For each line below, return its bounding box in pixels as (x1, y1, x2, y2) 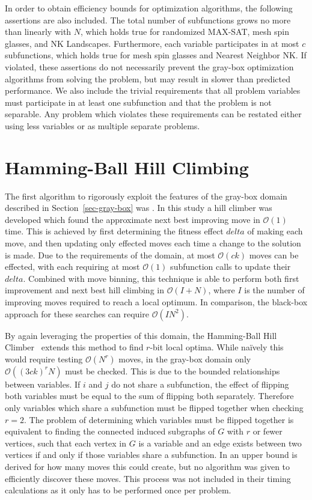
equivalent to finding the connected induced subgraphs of (5, 425, 215, 437)
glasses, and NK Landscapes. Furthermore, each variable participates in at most (5, 37, 299, 49)
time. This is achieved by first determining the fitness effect (5, 225, 224, 237)
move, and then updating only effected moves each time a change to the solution (5, 237, 301, 249)
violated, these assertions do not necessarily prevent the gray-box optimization (5, 60, 294, 73)
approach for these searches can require (5, 307, 149, 320)
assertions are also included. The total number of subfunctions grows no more (5, 13, 291, 26)
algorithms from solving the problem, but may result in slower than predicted (5, 72, 291, 85)
